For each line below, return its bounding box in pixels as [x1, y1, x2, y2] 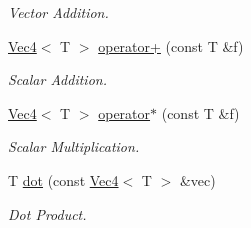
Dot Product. [8, 203, 87, 224]
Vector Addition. [8, 2, 109, 22]
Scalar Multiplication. [8, 136, 140, 157]
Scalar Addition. [8, 69, 107, 90]
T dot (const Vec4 [8, 169, 119, 190]
